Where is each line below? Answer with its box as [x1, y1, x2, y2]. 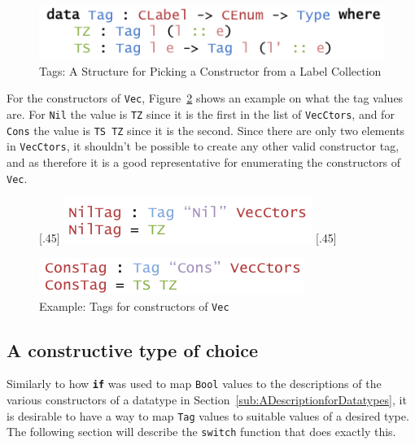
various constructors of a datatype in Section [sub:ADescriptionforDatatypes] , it [7, 391, 407, 408]
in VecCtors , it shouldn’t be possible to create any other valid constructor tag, [7, 137, 400, 155]
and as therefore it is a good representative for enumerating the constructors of [7, 154, 401, 171]
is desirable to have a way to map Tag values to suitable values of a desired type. [7, 407, 409, 424]
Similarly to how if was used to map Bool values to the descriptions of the [7, 375, 382, 392]
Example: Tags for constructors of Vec [39, 297, 229, 314]
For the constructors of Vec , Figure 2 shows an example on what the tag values [7, 89, 404, 107]
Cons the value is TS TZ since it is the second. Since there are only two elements [7, 121, 405, 138]
